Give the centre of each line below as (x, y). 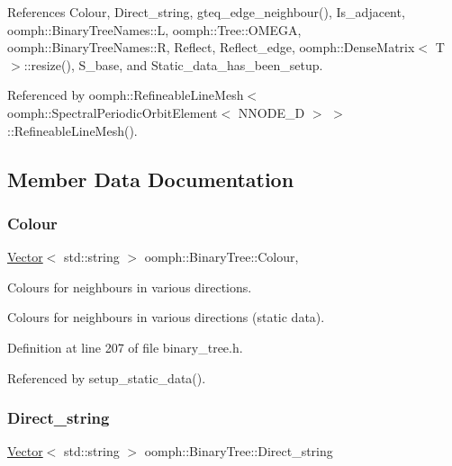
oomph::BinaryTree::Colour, (221, 257)
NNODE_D (271, 112)
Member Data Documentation (151, 179)
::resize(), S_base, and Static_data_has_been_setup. (173, 64)
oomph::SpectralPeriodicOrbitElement (113, 112)
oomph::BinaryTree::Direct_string (239, 451)
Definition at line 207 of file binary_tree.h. (125, 347)
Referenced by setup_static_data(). (107, 377)
